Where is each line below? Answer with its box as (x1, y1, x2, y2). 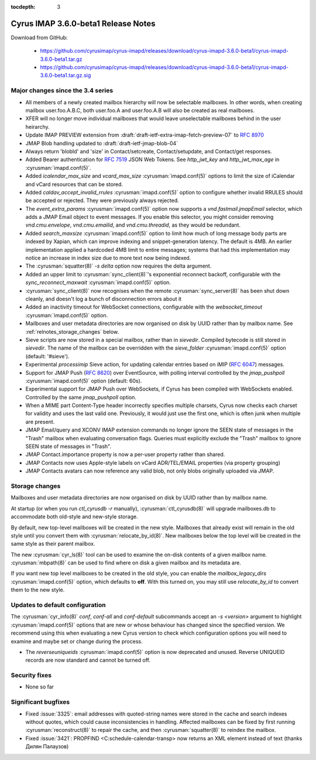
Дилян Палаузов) (25, 743, 69, 750)
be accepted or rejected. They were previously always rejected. (25, 197, 180, 204)
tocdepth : (11, 4, 36, 10)
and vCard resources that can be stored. (25, 180, 123, 187)
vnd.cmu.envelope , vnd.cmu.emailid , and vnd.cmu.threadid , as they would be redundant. (25, 221, 241, 228)
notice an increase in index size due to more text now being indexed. (25, 255, 191, 262)
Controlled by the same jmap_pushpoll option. (25, 393, 137, 400)
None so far (25, 683, 54, 690)
